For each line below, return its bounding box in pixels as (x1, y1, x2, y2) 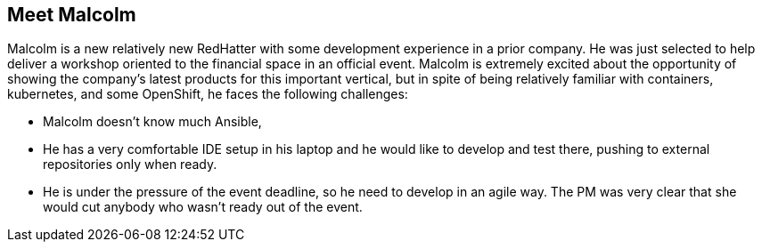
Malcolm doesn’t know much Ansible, (43, 114, 262, 130)
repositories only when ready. (43, 157, 217, 173)
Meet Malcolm (7, 4, 136, 26)
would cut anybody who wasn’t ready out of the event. (43, 199, 363, 215)
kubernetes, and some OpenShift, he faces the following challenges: (7, 86, 408, 102)
